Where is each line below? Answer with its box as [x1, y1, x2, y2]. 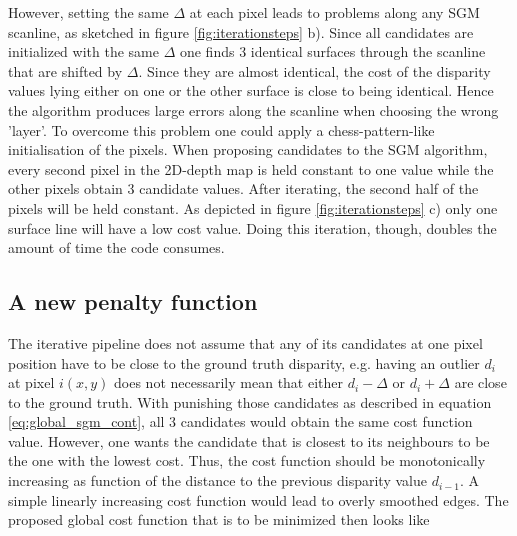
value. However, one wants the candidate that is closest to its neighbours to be [8, 430, 490, 451]
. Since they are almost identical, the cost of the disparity [138, 60, 491, 81]
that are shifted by [8, 60, 123, 81]
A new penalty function [8, 286, 258, 317]
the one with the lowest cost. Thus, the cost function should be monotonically [8, 450, 486, 471]
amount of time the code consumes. [8, 237, 225, 258]
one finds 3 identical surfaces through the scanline [179, 41, 486, 62]
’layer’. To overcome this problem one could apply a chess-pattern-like [8, 119, 435, 140]
